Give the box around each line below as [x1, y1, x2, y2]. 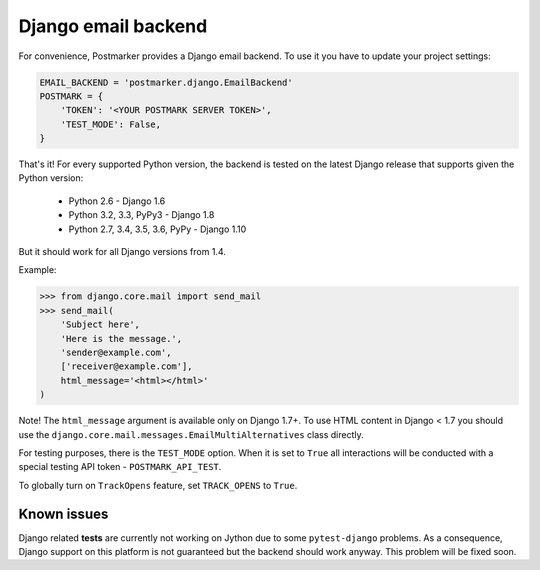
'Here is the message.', [60, 333, 183, 344]
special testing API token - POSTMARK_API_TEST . [18, 461, 222, 473]
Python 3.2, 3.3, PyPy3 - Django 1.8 [68, 209, 215, 221]
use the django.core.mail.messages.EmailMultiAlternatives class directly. [18, 428, 364, 440]
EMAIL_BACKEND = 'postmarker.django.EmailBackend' [39, 76, 294, 88]
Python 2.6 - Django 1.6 [68, 195, 166, 207]
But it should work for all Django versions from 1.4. [18, 246, 227, 258]
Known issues [18, 505, 109, 522]
